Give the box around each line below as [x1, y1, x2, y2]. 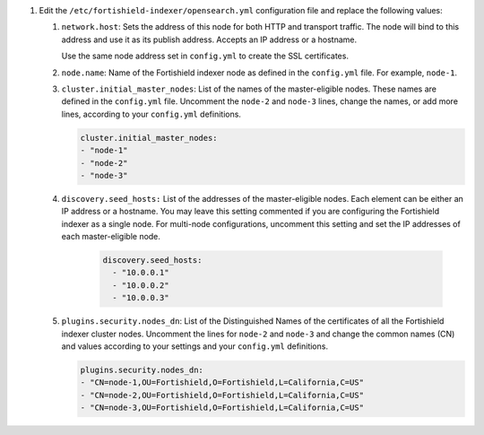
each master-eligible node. [61, 231, 161, 242]
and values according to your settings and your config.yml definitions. [61, 341, 329, 352]
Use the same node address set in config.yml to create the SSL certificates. [61, 50, 350, 62]
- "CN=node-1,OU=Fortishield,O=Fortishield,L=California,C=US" [80, 378, 365, 387]
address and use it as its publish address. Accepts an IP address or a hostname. [61, 34, 358, 45]
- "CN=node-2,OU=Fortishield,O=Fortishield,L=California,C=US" [80, 390, 365, 400]
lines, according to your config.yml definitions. [61, 109, 242, 119]
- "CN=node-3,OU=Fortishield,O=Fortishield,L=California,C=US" [80, 403, 365, 413]
